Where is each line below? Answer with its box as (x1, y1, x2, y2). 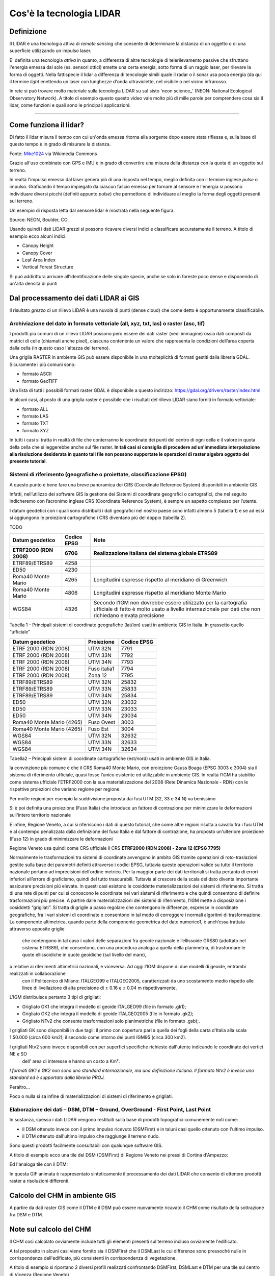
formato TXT (22, 420, 49, 426)
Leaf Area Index (22, 257, 56, 263)
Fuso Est (88, 725, 109, 732)
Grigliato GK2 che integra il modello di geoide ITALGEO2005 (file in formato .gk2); (22, 1011, 194, 1017)
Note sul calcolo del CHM (9, 1225, 91, 1234)
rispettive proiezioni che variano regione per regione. (9, 786, 121, 792)
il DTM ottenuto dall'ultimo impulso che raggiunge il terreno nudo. (22, 1133, 160, 1139)
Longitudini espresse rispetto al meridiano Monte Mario (93, 589, 226, 596)
